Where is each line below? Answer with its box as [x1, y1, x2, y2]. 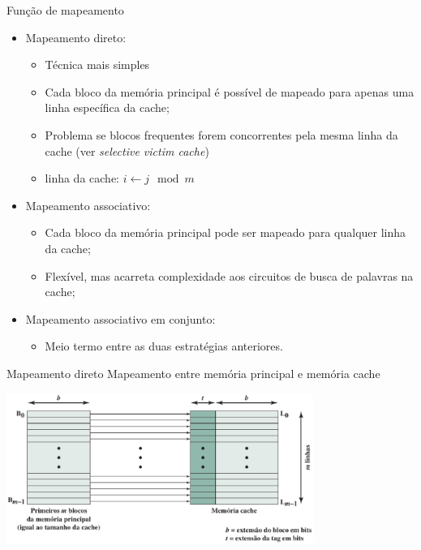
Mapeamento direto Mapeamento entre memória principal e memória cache [6, 364, 380, 381]
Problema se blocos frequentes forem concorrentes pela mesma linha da [45, 126, 398, 143]
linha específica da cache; [45, 99, 170, 116]
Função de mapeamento [6, 2, 124, 18]
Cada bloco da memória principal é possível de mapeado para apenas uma [45, 83, 415, 100]
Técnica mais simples [45, 56, 150, 73]
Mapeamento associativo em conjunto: [25, 310, 216, 327]
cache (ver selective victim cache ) [45, 142, 209, 159]
